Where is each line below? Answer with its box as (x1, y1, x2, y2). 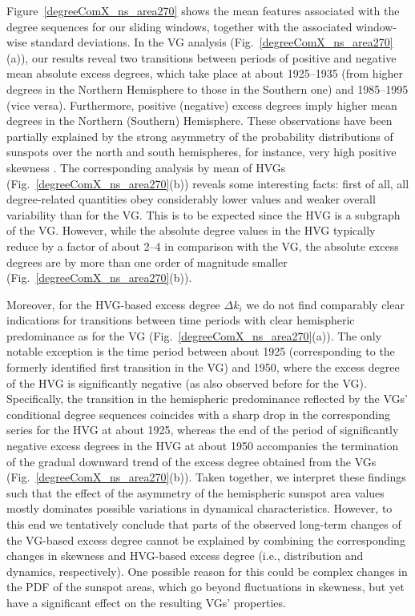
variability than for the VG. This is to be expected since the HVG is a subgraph (6, 206, 401, 223)
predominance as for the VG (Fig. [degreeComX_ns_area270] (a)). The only (6, 327, 382, 344)
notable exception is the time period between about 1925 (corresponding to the (6, 343, 395, 360)
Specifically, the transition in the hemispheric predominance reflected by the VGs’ (6, 390, 409, 407)
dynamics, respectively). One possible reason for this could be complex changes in (6, 562, 408, 579)
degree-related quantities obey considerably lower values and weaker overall (6, 191, 376, 207)
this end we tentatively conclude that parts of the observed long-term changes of (6, 516, 401, 532)
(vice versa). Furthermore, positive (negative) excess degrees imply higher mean (6, 96, 397, 113)
